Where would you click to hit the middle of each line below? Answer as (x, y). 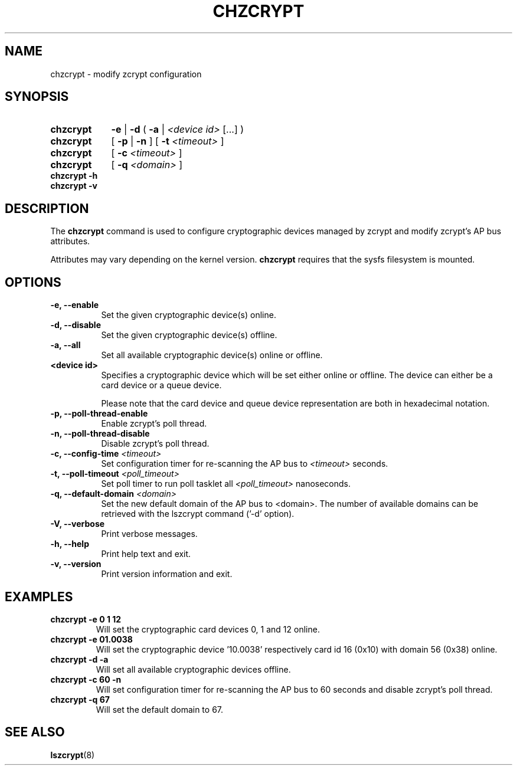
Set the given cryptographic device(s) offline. (189, 335)
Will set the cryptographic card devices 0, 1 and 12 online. (208, 629)
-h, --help (70, 544)
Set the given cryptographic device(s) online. (189, 315)
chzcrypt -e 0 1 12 (86, 619)
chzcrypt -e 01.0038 (91, 639)
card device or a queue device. (161, 385)
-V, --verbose (78, 524)
